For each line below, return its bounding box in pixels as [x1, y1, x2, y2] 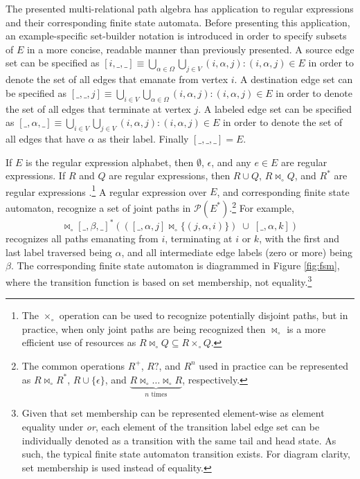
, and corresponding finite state [217, 184, 350, 199]
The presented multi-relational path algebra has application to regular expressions [6, 1, 354, 15]
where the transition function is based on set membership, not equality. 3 [6, 272, 312, 289]
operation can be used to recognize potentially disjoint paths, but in [59, 308, 348, 323]
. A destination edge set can [234, 72, 353, 87]
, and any [211, 154, 251, 169]
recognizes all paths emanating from [6, 231, 159, 246]
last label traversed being [6, 244, 112, 259]
